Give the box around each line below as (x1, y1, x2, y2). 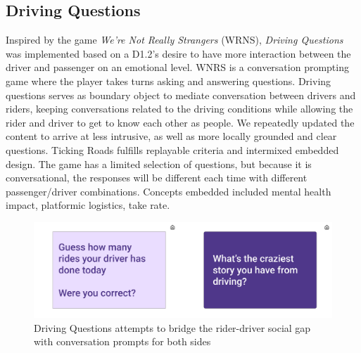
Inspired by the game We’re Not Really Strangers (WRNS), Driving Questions (6, 32, 343, 47)
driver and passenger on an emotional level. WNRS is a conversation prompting (6, 60, 349, 75)
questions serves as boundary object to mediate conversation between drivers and (6, 87, 356, 102)
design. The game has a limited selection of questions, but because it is (6, 156, 312, 171)
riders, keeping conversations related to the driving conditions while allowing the (6, 101, 353, 116)
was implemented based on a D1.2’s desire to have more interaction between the (6, 46, 351, 60)
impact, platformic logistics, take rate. (6, 198, 170, 212)
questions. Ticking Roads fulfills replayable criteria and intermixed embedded (6, 142, 339, 157)
